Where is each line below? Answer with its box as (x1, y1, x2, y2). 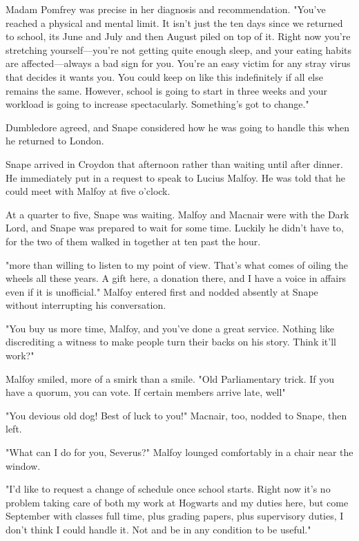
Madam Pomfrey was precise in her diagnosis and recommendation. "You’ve (6, 2, 326, 16)
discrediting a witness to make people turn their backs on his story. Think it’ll (6, 334, 336, 349)
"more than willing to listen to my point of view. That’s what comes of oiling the (6, 257, 348, 272)
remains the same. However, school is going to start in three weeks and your (6, 83, 328, 97)
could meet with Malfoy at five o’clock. (6, 184, 171, 198)
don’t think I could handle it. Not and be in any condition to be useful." (6, 522, 311, 536)
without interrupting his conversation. (6, 298, 166, 312)
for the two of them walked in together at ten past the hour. (6, 234, 261, 248)
